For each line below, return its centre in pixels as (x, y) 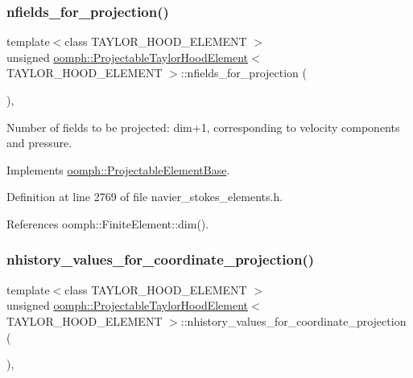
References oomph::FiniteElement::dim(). (108, 223)
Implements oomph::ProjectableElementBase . (118, 169)
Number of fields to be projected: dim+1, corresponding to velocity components (203, 127)
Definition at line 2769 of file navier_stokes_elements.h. (145, 197)
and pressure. (39, 143)
